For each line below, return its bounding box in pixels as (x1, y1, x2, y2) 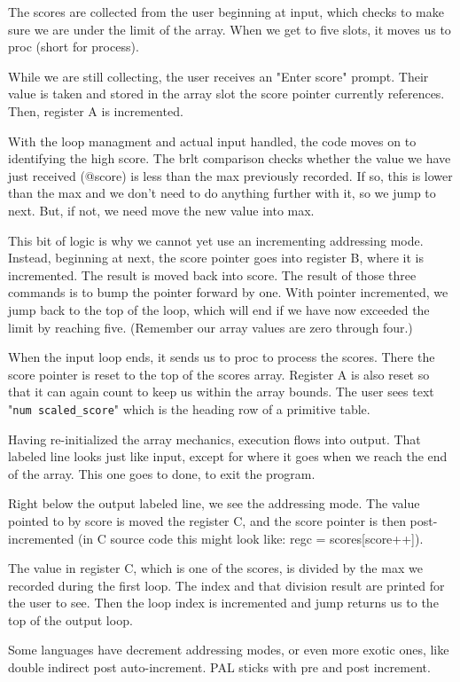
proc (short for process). (8, 37, 139, 56)
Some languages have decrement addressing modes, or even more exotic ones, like (8, 640, 449, 659)
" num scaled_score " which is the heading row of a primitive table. (8, 399, 370, 418)
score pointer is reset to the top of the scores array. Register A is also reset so (8, 365, 430, 383)
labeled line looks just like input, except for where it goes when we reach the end (8, 447, 448, 466)
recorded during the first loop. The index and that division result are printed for (8, 576, 445, 594)
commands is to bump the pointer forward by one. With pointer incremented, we (8, 283, 448, 302)
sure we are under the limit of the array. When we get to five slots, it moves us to (8, 20, 451, 38)
